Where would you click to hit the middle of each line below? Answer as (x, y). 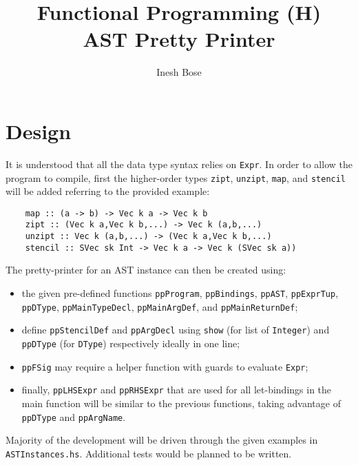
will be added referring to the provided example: (108, 191)
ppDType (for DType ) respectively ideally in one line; (131, 343)
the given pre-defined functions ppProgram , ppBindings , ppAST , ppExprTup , (180, 292)
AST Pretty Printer (179, 39)
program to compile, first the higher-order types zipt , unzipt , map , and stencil (176, 177)
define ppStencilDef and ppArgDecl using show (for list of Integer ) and (176, 330)
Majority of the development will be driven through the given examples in (162, 440)
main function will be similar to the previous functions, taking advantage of (181, 403)
